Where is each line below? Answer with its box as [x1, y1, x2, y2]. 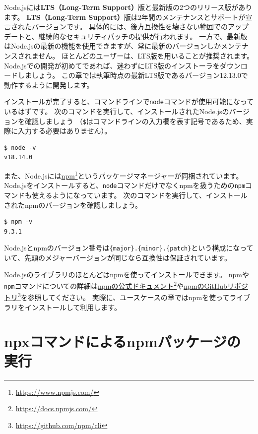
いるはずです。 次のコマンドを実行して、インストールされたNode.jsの [4, 106, 229, 116]
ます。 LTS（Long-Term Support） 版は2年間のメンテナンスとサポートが [4, 11, 246, 22]
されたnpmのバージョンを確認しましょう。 [4, 199, 142, 210]
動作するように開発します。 [4, 79, 94, 90]
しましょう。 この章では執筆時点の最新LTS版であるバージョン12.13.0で [17, 70, 248, 80]
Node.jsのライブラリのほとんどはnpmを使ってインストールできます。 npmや [4, 269, 249, 279]
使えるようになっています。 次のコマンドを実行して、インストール [31, 189, 248, 200]
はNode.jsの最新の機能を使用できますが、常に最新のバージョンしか [4, 41, 221, 51]
